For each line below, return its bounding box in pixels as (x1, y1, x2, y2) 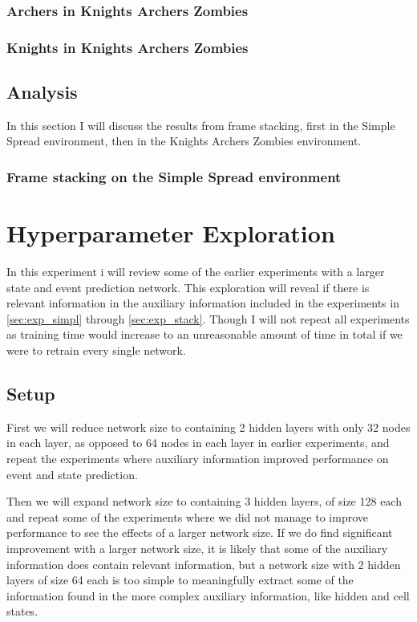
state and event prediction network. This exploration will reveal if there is (6, 278, 370, 295)
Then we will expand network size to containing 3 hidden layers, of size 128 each (6, 493, 402, 510)
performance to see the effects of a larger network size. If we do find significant (6, 524, 393, 541)
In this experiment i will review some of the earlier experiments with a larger (6, 263, 385, 280)
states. (6, 603, 38, 620)
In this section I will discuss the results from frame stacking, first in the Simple (6, 116, 395, 133)
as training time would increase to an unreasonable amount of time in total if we (6, 326, 403, 343)
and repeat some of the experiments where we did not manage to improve (6, 508, 368, 525)
